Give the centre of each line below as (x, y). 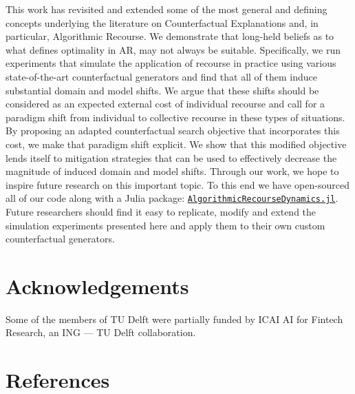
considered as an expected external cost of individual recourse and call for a (165, 104)
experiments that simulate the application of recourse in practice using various (171, 63)
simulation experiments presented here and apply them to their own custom (165, 225)
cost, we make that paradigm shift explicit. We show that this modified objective (176, 144)
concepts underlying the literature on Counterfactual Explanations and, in (162, 22)
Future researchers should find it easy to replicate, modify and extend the (161, 211)
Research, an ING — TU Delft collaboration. (101, 332)
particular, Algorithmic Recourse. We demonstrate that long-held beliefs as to (170, 36)
